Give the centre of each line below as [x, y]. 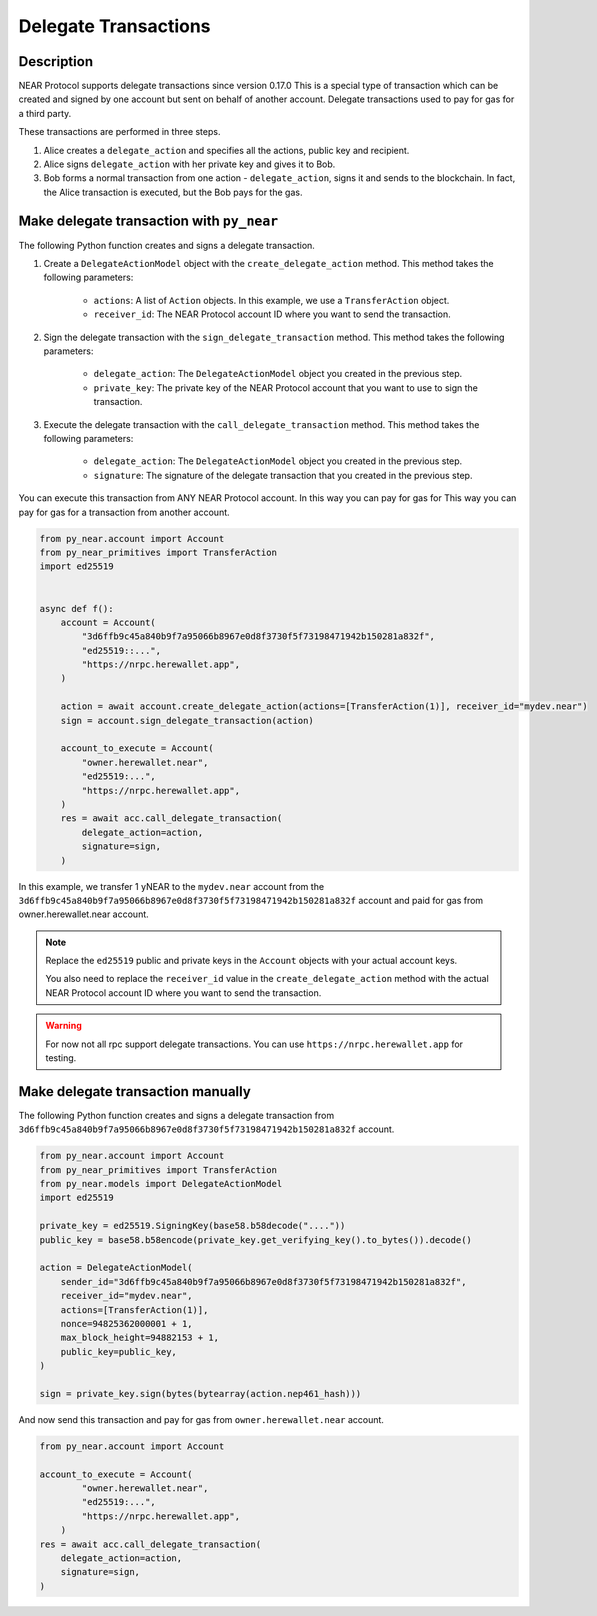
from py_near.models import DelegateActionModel [161, 1184]
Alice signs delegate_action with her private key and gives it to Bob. [189, 164]
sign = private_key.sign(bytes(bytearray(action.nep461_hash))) [200, 1393]
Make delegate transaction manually [135, 1091]
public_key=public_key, [118, 1351]
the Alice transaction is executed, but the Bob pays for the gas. [173, 192]
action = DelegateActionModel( [116, 1268]
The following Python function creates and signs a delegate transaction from [176, 1115]
